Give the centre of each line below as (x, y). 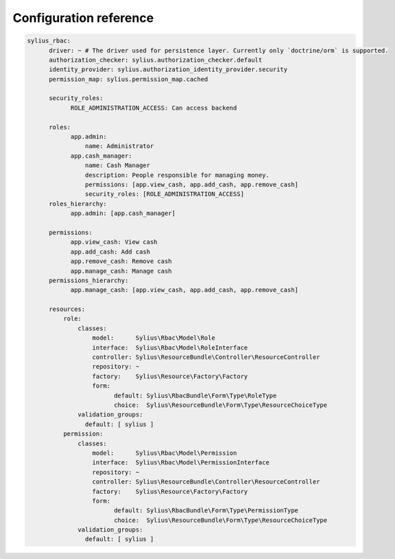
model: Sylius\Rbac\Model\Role (154, 338)
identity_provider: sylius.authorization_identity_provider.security (168, 70)
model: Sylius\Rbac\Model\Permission (165, 453)
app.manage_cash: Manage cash (121, 271)
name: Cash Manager (118, 165)
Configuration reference (83, 18)
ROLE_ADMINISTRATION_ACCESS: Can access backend (154, 108)
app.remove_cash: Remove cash (121, 261)
